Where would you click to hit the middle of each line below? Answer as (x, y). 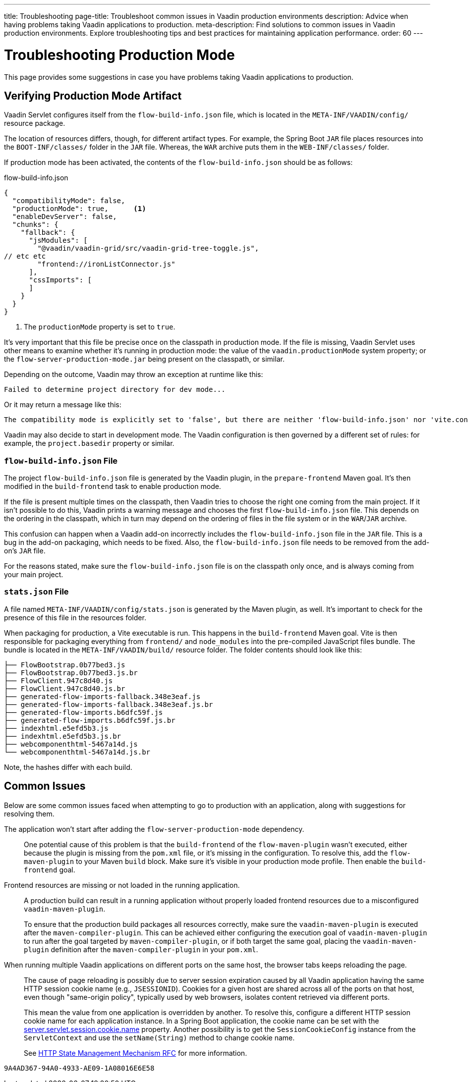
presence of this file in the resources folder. (75, 617)
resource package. (35, 123)
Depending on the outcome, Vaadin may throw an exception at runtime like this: (134, 375)
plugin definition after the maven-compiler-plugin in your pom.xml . (141, 949)
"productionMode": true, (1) (79, 209)
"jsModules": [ (58, 241)
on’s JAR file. (25, 551)
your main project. (34, 575)
